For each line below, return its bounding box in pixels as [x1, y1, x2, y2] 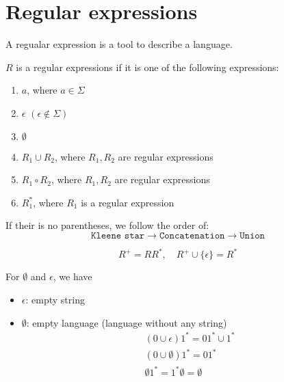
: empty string [25, 292, 85, 306]
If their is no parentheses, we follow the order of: [5, 218, 209, 232]
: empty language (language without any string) [26, 315, 227, 329]
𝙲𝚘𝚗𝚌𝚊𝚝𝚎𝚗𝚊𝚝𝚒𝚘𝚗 [159, 230, 225, 241]
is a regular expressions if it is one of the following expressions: [16, 59, 279, 74]
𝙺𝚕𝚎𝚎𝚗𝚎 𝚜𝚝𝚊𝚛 [91, 230, 145, 241]
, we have [53, 269, 92, 284]
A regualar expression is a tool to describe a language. [5, 37, 233, 51]
